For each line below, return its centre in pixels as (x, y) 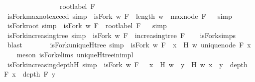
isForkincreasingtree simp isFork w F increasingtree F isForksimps (122, 35)
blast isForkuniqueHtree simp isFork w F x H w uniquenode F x (129, 45)
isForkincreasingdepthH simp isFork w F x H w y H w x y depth (127, 64)
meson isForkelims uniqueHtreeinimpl (75, 54)
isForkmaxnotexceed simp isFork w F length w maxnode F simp (120, 16)
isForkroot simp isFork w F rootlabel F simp (87, 25)
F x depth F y (30, 74)
